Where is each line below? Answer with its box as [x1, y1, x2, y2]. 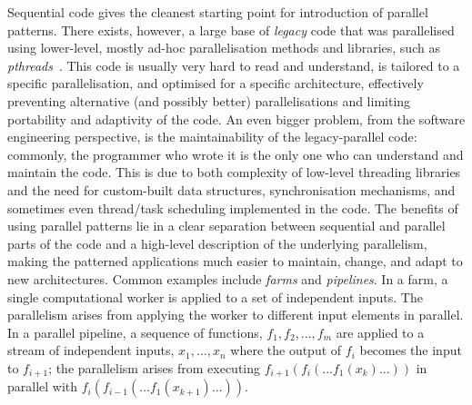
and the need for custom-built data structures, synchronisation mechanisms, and [7, 180, 456, 199]
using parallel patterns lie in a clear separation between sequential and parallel [7, 216, 446, 235]
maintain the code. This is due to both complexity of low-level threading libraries [7, 163, 461, 182]
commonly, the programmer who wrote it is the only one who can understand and [7, 144, 464, 163]
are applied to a [336, 322, 425, 341]
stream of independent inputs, [7, 341, 175, 360]
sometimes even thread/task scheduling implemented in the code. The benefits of [7, 198, 458, 217]
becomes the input [359, 341, 462, 360]
